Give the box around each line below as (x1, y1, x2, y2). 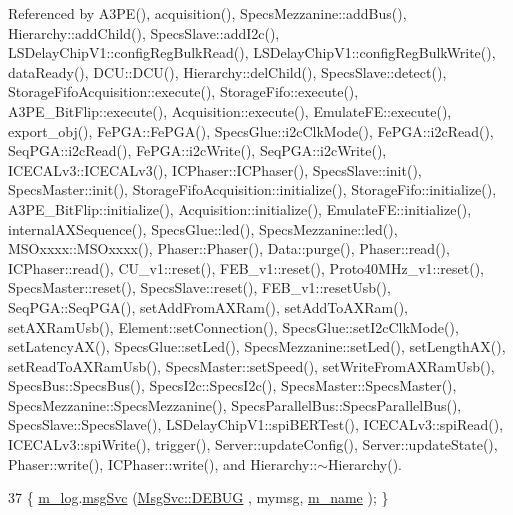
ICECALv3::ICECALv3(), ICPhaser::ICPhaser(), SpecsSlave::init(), (8, 159, 422, 180)
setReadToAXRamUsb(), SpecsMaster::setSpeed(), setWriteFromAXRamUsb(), (8, 355, 495, 376)
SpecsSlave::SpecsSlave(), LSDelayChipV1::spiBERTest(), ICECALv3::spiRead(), (8, 414, 504, 435)
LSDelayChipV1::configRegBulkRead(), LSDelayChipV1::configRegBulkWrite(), (8, 42, 496, 63)
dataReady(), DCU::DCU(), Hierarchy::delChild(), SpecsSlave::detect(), (8, 61, 447, 82)
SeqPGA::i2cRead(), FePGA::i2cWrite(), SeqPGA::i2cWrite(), (8, 140, 387, 161)
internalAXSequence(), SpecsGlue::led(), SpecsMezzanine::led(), (8, 218, 398, 239)
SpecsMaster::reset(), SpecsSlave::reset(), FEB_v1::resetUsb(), (8, 277, 391, 298)
